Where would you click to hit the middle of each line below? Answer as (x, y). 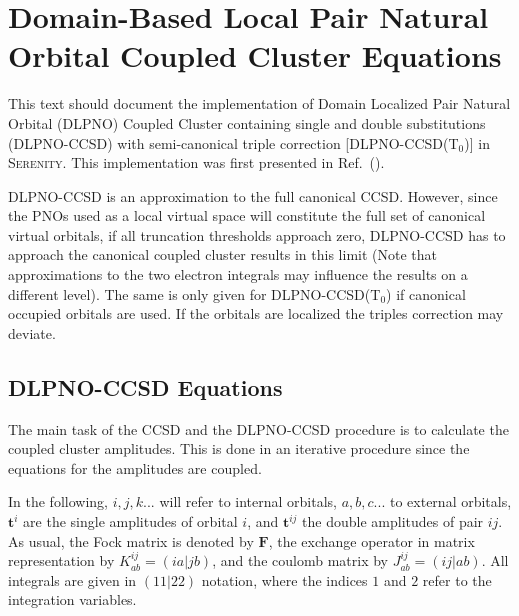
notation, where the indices (284, 579)
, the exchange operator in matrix (371, 540)
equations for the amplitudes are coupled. (135, 467)
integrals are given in (72, 579)
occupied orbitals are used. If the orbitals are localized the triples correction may (256, 313)
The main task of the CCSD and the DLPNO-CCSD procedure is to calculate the (258, 428)
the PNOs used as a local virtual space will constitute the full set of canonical (247, 215)
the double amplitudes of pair (393, 521)
